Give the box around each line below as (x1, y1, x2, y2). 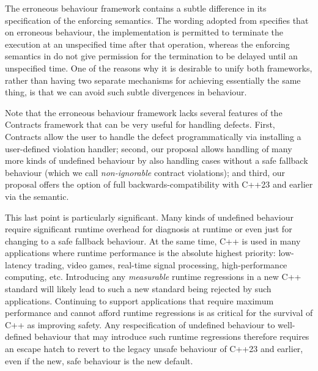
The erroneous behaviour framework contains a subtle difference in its (5, 2, 267, 14)
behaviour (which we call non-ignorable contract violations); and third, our (5, 166, 286, 178)
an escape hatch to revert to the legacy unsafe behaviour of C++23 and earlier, (5, 342, 303, 355)
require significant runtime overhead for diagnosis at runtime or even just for (5, 222, 292, 235)
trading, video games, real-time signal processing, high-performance (34, 258, 287, 271)
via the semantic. (5, 189, 69, 202)
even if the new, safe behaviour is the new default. (5, 354, 193, 367)
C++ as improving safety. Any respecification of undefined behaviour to (5, 318, 275, 331)
